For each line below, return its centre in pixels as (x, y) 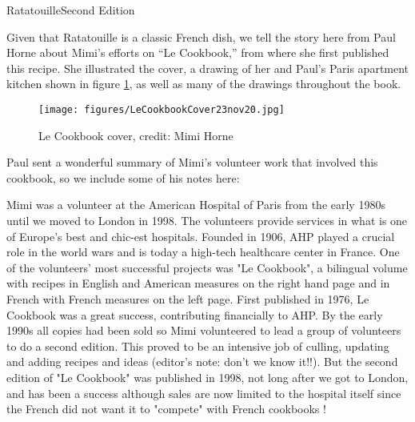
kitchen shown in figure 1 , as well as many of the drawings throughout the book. (204, 84)
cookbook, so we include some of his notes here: (123, 177)
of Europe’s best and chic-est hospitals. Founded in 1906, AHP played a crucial (201, 236)
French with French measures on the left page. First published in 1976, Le (188, 298)
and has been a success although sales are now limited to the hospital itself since (204, 393)
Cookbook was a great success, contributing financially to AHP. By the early (195, 314)
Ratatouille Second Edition (71, 10)
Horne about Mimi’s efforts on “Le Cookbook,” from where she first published (198, 52)
